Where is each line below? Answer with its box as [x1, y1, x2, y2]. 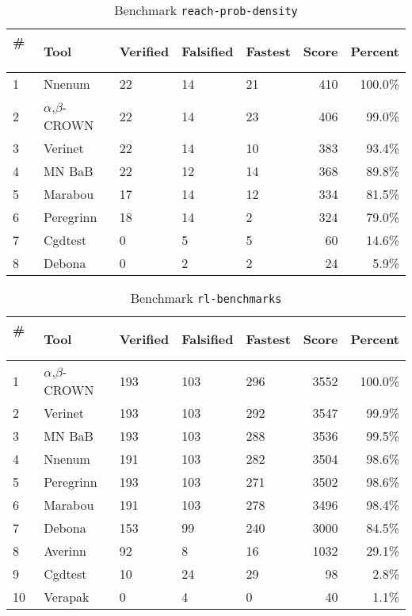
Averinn [44, 541, 86, 560]
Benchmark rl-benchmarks [130, 289, 282, 307]
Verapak [44, 587, 90, 606]
